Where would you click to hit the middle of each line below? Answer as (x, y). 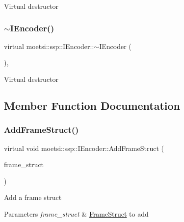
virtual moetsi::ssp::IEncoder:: (49, 46)
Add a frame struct (33, 197)
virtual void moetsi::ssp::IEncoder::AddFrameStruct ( (84, 148)
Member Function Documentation (92, 105)
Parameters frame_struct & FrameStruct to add (76, 213)
